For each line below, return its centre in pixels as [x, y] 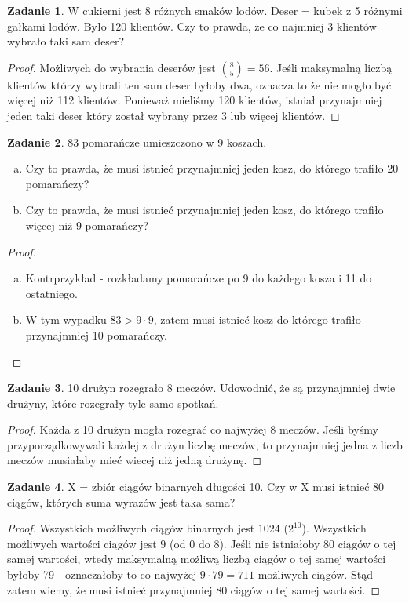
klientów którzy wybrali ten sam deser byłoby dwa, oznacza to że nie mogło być [199, 84]
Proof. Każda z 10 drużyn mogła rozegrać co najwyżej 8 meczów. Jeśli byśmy [193, 429]
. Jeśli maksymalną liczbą [331, 67]
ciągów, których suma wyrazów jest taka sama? [121, 501]
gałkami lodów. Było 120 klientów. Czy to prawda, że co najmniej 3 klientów [192, 25]
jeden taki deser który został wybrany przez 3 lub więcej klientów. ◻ [173, 115]
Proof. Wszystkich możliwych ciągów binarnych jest [131, 528]
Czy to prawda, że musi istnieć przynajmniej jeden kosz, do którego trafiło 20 [212, 168]
